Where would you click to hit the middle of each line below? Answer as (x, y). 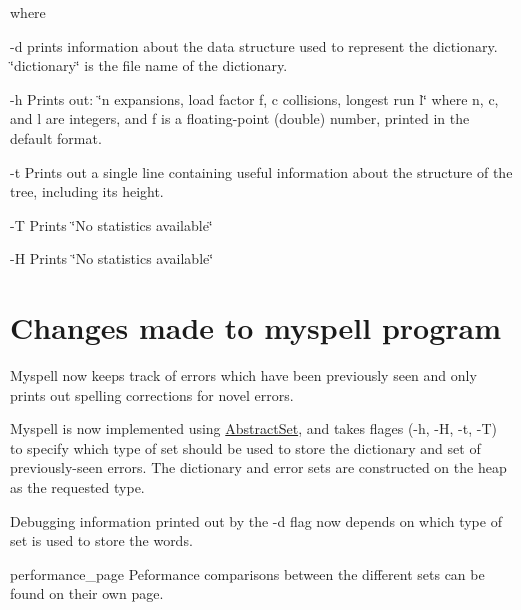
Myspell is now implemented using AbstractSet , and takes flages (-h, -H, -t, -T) (253, 428)
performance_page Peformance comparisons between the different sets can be (247, 573)
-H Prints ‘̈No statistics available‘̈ (112, 258)
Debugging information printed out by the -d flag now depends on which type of (256, 520)
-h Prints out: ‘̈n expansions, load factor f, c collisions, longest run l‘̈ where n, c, (254, 98)
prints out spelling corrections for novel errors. (152, 394)
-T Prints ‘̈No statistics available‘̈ (111, 224)
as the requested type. (77, 487)
